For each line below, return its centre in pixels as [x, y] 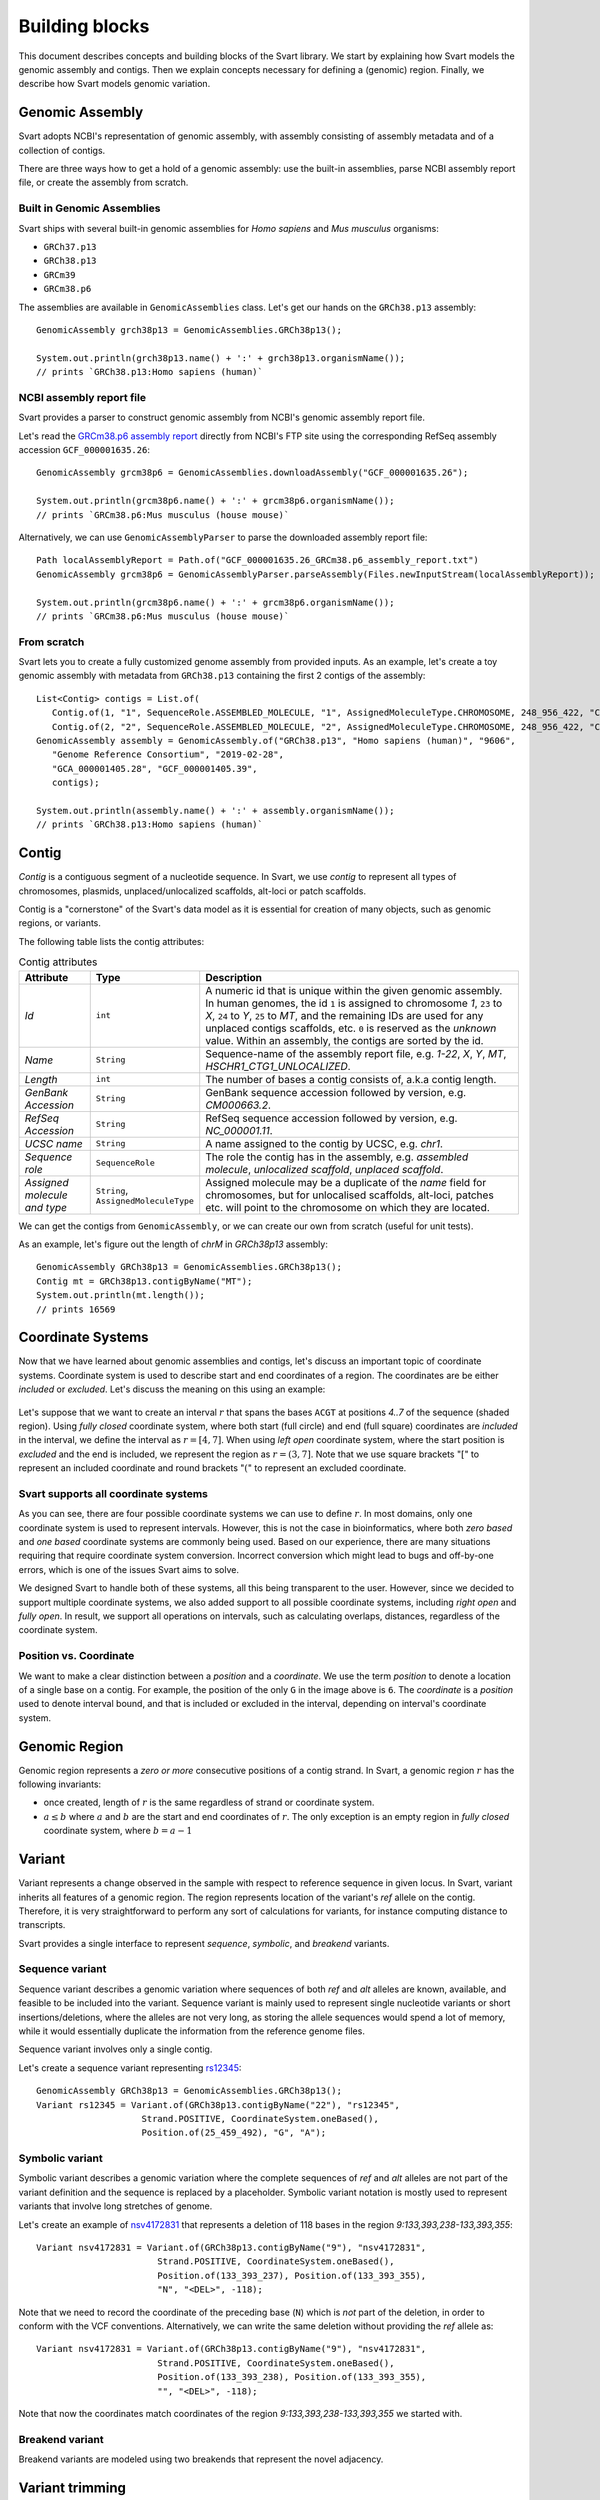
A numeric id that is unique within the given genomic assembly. [354, 990]
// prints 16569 [76, 1309]
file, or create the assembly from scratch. [103, 182]
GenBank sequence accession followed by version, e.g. [336, 1092]
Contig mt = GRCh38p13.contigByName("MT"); [144, 1281]
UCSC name [54, 1143]
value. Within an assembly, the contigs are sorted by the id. [344, 1040]
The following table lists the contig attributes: [111, 941]
